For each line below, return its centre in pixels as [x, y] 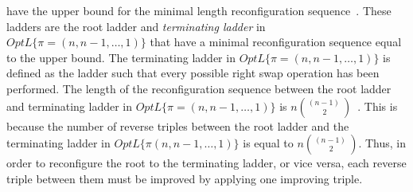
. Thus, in [382, 143]
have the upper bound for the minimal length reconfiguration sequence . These [199, 10]
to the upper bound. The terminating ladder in [121, 57]
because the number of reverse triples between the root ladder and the [178, 125]
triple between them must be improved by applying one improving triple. [185, 178]
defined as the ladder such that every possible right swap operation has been [193, 73]
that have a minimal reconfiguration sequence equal [276, 42]
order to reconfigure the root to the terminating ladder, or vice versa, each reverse [206, 163]
